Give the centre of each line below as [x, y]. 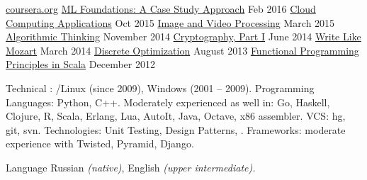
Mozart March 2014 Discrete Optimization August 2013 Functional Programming [182, 50]
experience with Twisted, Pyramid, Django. [100, 144]
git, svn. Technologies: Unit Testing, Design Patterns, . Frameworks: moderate [176, 129]
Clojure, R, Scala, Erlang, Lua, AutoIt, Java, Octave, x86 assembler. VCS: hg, [176, 116]
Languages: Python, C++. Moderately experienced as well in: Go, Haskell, [168, 102]
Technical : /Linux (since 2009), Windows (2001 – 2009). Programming [160, 88]
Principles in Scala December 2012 [80, 64]
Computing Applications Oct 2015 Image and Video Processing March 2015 [170, 22]
